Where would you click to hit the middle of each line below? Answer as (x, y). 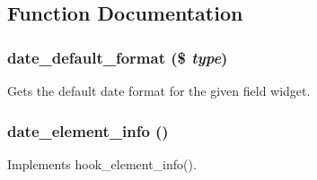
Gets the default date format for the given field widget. (159, 90)
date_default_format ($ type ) (118, 57)
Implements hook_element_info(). (102, 163)
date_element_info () (88, 130)
